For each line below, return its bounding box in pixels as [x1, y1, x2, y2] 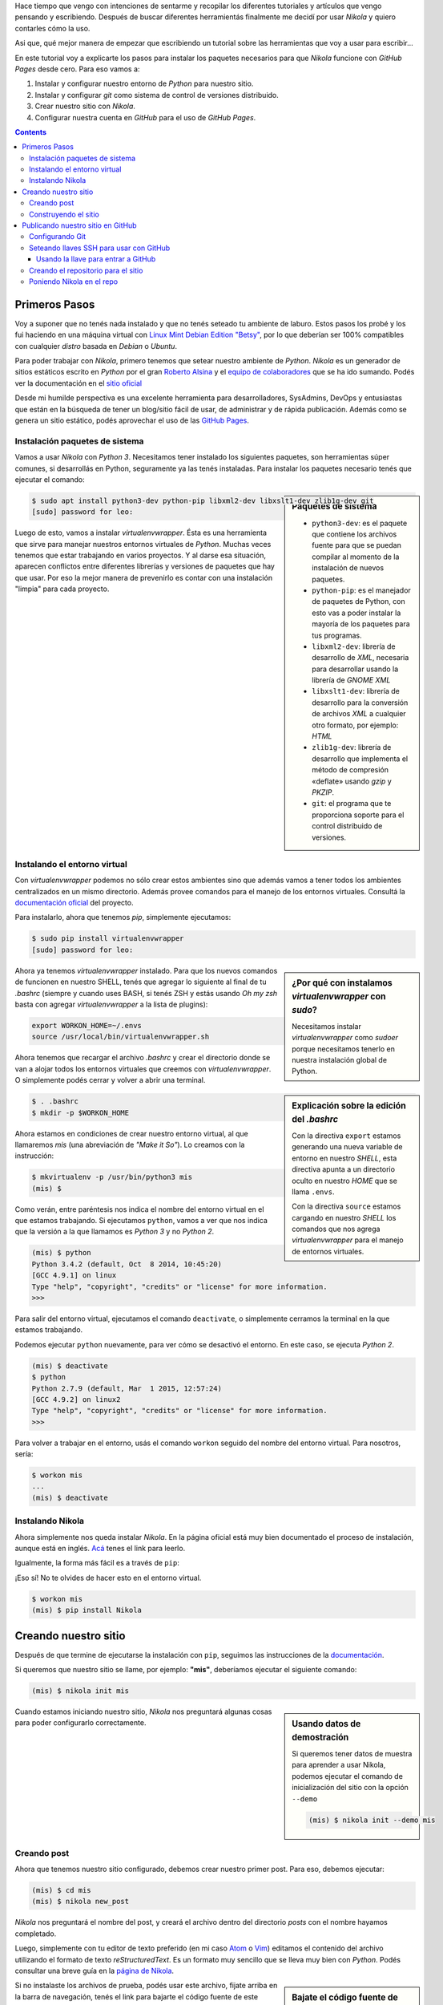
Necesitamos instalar [292, 1021, 362, 1031]
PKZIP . [312, 787, 334, 797]
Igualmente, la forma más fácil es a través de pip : [14, 1558, 179, 1568]
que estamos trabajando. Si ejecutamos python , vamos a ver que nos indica [14, 1216, 268, 1225]
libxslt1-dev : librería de [312, 687, 401, 696]
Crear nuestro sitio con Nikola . [34, 101, 136, 111]
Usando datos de [292, 1718, 361, 1729]
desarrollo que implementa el [312, 754, 409, 764]
